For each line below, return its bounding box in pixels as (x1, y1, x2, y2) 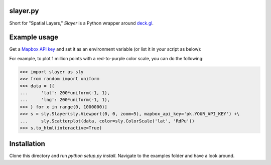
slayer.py (9, 7, 39, 15)
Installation (9, 139, 45, 148)
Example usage (9, 33, 59, 42)
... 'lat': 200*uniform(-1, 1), (20, 90, 110, 95)
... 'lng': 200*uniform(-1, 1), (20, 97, 110, 103)
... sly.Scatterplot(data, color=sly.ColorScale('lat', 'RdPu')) (20, 118, 195, 124)
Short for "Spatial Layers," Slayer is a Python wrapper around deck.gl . (9, 20, 154, 26)
